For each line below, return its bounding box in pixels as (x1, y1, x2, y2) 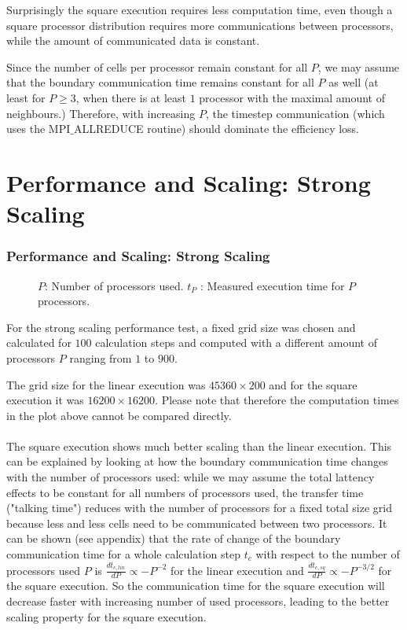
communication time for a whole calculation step (6, 546, 240, 562)
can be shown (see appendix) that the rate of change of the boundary (6, 530, 341, 547)
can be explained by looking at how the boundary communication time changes (6, 453, 388, 470)
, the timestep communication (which (205, 105, 385, 121)
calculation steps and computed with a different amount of (95, 334, 377, 351)
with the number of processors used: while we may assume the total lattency (6, 469, 375, 485)
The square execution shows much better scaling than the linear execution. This (6, 437, 392, 454)
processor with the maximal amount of (199, 89, 386, 105)
